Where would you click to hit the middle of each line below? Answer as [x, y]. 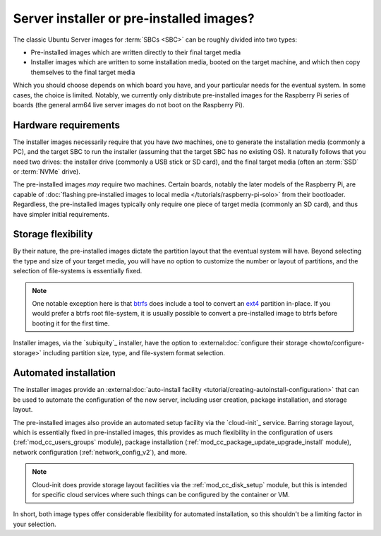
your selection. [35, 524]
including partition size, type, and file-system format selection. [134, 352]
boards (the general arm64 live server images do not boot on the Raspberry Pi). [129, 105]
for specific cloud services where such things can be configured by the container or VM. [161, 494]
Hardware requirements [66, 125]
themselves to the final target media [83, 72]
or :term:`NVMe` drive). [47, 171]
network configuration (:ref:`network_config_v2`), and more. [100, 452]
